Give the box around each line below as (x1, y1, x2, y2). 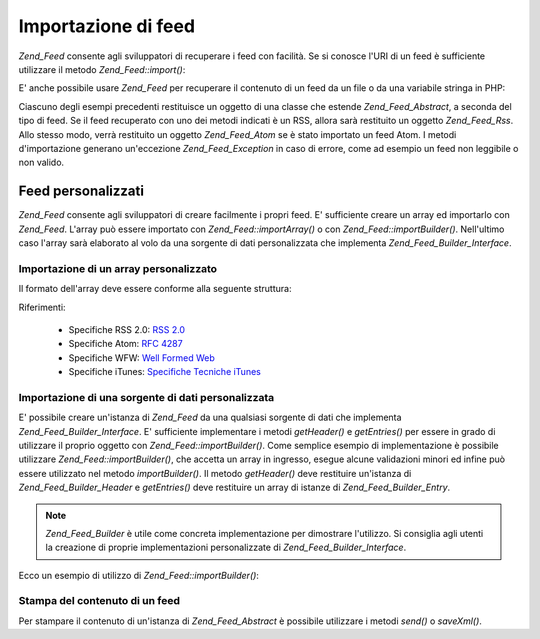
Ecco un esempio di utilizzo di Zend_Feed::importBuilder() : (18, 569, 260, 581)
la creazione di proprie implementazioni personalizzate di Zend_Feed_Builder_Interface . (45, 541, 407, 554)
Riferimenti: (18, 301, 66, 313)
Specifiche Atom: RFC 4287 (68, 338, 184, 350)
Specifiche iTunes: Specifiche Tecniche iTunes (68, 366, 262, 378)
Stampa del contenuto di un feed (18, 594, 180, 608)
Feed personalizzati (18, 183, 145, 200)
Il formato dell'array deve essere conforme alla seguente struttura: (18, 283, 292, 295)
